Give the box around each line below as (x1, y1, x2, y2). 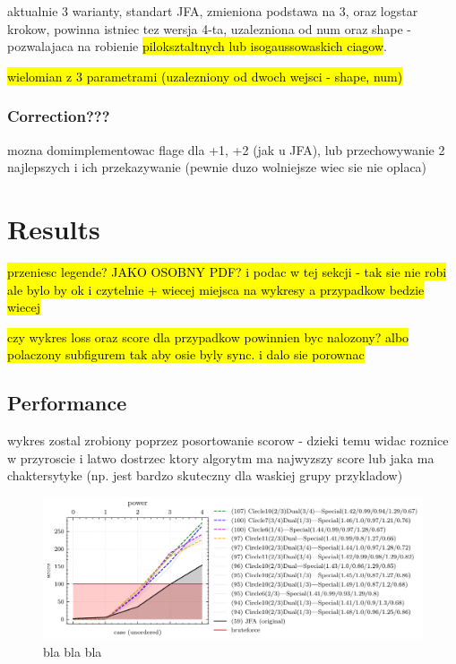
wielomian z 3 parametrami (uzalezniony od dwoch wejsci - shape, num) (7, 66, 403, 85)
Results (7, 210, 100, 246)
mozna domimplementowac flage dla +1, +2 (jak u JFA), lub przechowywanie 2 (7, 140, 445, 159)
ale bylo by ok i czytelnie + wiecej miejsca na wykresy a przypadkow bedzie (7, 280, 425, 298)
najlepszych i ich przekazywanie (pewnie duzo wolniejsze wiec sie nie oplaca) (7, 158, 427, 177)
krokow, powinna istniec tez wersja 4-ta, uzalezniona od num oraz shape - (7, 19, 412, 38)
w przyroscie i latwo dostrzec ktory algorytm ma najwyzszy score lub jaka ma (7, 448, 434, 467)
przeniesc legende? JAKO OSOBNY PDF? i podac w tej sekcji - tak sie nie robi (7, 262, 447, 280)
